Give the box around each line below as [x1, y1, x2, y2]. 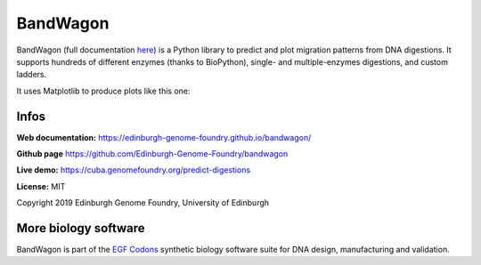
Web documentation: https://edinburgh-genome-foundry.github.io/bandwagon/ [16, 132, 312, 142]
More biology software [16, 221, 146, 236]
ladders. [16, 69, 47, 80]
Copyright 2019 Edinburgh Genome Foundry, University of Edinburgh [16, 197, 270, 208]
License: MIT [16, 181, 66, 191]
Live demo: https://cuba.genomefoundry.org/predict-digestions [16, 165, 251, 175]
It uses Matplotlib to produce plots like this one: [16, 85, 191, 96]
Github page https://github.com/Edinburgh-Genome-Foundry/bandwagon [16, 149, 289, 159]
